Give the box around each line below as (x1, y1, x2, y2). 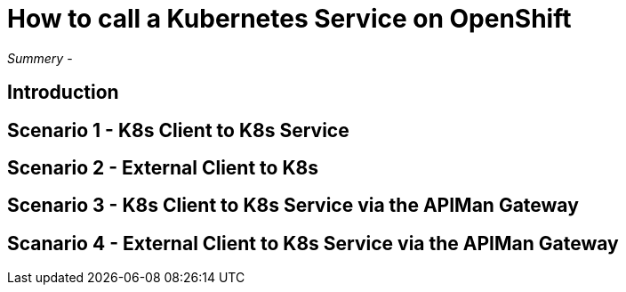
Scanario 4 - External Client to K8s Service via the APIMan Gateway (7, 231, 619, 255)
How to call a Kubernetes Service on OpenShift (7, 4, 572, 34)
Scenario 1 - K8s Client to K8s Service (7, 118, 349, 142)
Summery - (7, 50, 73, 66)
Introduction (7, 81, 119, 104)
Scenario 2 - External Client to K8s (7, 157, 318, 180)
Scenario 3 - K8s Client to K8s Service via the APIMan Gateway (7, 194, 579, 217)
